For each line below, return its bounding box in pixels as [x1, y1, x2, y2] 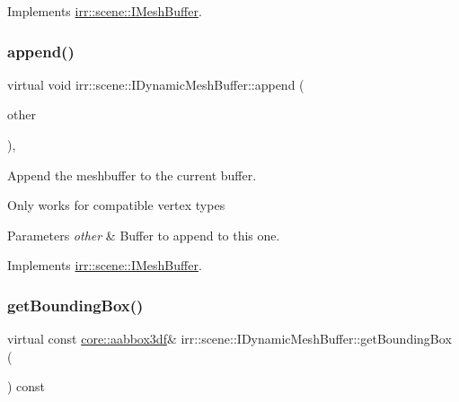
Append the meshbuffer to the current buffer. [7, 165, 257, 184]
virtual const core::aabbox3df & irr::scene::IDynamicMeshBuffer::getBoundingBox [7, 329, 452, 348]
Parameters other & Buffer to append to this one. [7, 225, 280, 244]
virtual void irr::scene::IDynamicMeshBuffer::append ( [7, 74, 305, 93]
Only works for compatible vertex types [7, 196, 225, 214]
